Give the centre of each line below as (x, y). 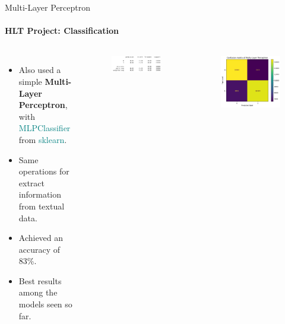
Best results (40, 280)
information (40, 194)
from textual (42, 206)
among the (38, 292)
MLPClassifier (45, 128)
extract (32, 182)
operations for (44, 171)
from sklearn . (43, 139)
